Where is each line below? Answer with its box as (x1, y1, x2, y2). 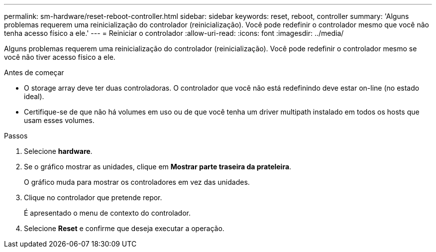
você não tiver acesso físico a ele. (4, 53, 115, 61)
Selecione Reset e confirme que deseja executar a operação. (24, 224, 224, 233)
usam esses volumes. (24, 116, 95, 125)
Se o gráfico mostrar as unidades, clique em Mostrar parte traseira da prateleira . (24, 162, 292, 171)
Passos (4, 131, 28, 140)
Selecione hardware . (24, 147, 93, 155)
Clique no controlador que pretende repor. (24, 193, 162, 202)
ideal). (24, 92, 44, 101)
